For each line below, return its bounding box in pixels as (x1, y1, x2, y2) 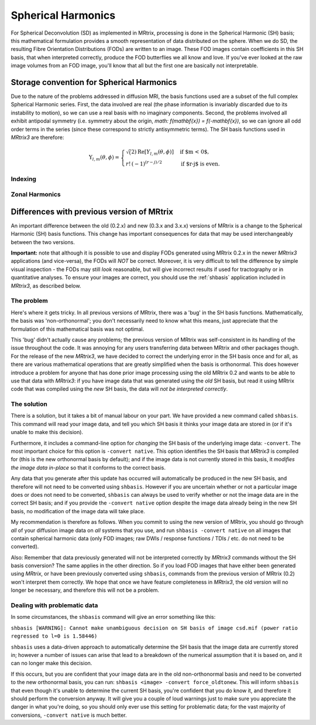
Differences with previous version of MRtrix (11, 206, 174, 216)
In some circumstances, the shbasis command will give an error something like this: (11, 614, 216, 621)
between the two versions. (11, 238, 75, 246)
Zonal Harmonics (11, 191, 61, 199)
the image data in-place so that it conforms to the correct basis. (11, 464, 166, 471)
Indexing (11, 175, 36, 183)
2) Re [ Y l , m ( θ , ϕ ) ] (130, 148, 174, 157)
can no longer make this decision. (11, 660, 92, 667)
